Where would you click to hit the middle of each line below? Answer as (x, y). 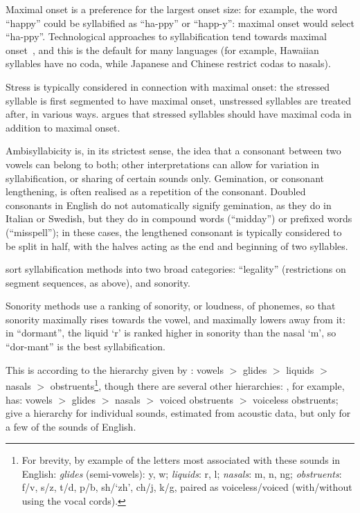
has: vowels (29, 399)
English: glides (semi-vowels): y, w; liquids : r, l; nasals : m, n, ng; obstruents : (182, 473)
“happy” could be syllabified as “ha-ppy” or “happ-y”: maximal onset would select (180, 22)
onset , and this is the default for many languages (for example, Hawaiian (162, 49)
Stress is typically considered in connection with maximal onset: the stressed (168, 86)
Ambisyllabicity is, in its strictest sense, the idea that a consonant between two (173, 151)
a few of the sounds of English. (71, 426)
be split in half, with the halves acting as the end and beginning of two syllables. (177, 245)
